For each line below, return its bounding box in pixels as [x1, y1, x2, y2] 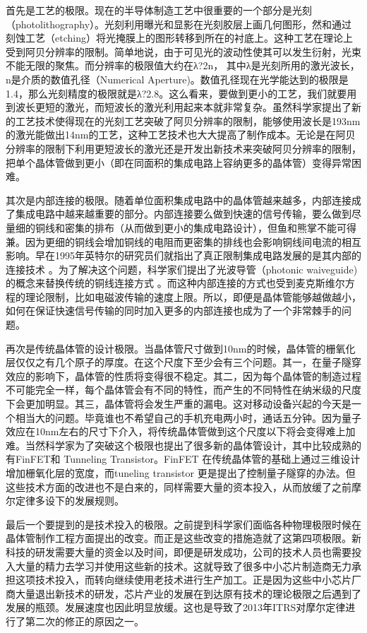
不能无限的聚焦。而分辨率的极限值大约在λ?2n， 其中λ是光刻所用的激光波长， [6, 58, 360, 73]
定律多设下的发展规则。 [15, 493, 124, 508]
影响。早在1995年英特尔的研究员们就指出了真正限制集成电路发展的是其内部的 [6, 248, 361, 263]
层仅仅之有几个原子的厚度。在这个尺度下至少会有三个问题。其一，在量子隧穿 [6, 355, 361, 369]
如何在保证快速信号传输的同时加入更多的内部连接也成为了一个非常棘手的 [6, 303, 342, 318]
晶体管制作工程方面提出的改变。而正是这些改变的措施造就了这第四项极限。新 [6, 531, 361, 545]
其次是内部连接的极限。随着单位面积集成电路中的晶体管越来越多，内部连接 [6, 192, 351, 207]
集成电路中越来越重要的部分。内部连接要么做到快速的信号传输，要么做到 [15, 206, 351, 221]
